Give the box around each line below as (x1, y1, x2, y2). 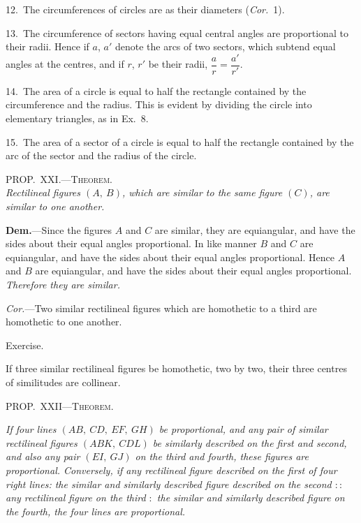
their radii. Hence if (6, 39, 89, 54)
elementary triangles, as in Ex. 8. (6, 111, 149, 126)
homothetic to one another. (6, 314, 122, 329)
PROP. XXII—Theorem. (6, 398, 114, 413)
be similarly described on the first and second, (152, 435, 347, 450)
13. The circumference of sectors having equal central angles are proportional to (6, 25, 348, 40)
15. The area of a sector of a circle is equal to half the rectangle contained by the (6, 134, 354, 149)
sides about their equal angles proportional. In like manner (6, 236, 257, 251)
